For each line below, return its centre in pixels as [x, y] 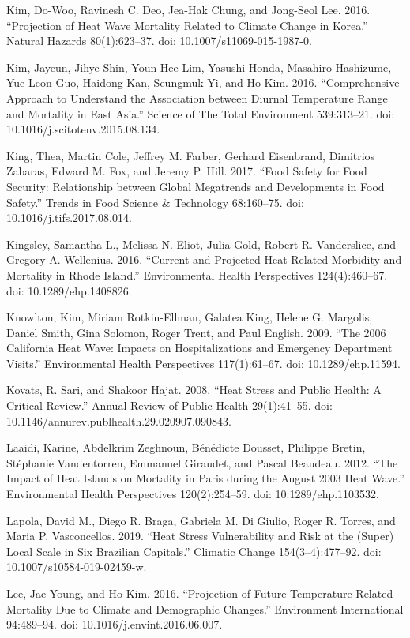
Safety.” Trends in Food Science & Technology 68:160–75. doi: [155, 202]
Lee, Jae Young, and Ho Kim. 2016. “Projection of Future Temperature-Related [200, 593]
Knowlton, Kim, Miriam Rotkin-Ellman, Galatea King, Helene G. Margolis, [190, 317]
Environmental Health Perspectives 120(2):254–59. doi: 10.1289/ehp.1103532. [193, 494]
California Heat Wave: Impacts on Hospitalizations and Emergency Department [199, 348]
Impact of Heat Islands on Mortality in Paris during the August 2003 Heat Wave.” [205, 478]
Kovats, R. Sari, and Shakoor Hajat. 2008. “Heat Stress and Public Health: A [194, 390]
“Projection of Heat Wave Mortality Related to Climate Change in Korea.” [187, 25]
